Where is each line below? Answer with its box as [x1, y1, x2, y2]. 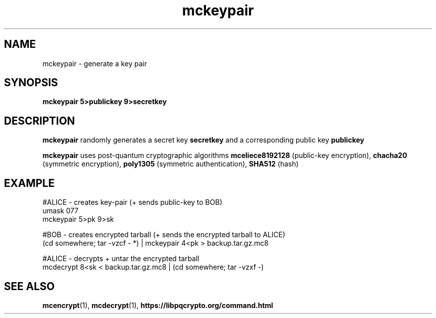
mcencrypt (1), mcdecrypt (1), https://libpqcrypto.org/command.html [42, 301, 273, 310]
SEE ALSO [4, 280, 55, 293]
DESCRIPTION [4, 114, 75, 127]
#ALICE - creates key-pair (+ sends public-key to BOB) [42, 198, 222, 207]
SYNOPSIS [4, 76, 58, 89]
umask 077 [42, 206, 79, 215]
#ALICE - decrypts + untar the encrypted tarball [42, 254, 200, 263]
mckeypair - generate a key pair [42, 59, 147, 68]
